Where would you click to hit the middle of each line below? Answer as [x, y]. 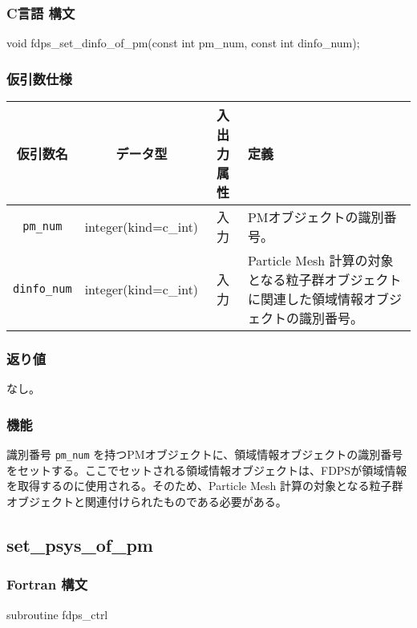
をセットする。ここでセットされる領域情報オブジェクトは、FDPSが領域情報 [207, 470]
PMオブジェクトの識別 [316, 217]
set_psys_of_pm [80, 544]
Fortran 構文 [47, 584]
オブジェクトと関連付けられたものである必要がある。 [147, 501]
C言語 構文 [41, 12]
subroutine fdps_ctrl [57, 614]
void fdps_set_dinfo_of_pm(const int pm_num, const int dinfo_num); [183, 43]
